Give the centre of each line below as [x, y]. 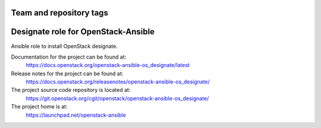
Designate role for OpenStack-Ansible [83, 32]
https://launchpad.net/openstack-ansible [76, 115]
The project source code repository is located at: [71, 90]
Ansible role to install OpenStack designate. [64, 46]
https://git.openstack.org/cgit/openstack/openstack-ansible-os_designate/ [117, 98]
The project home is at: [39, 107]
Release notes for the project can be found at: [67, 73]
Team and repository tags [59, 13]
